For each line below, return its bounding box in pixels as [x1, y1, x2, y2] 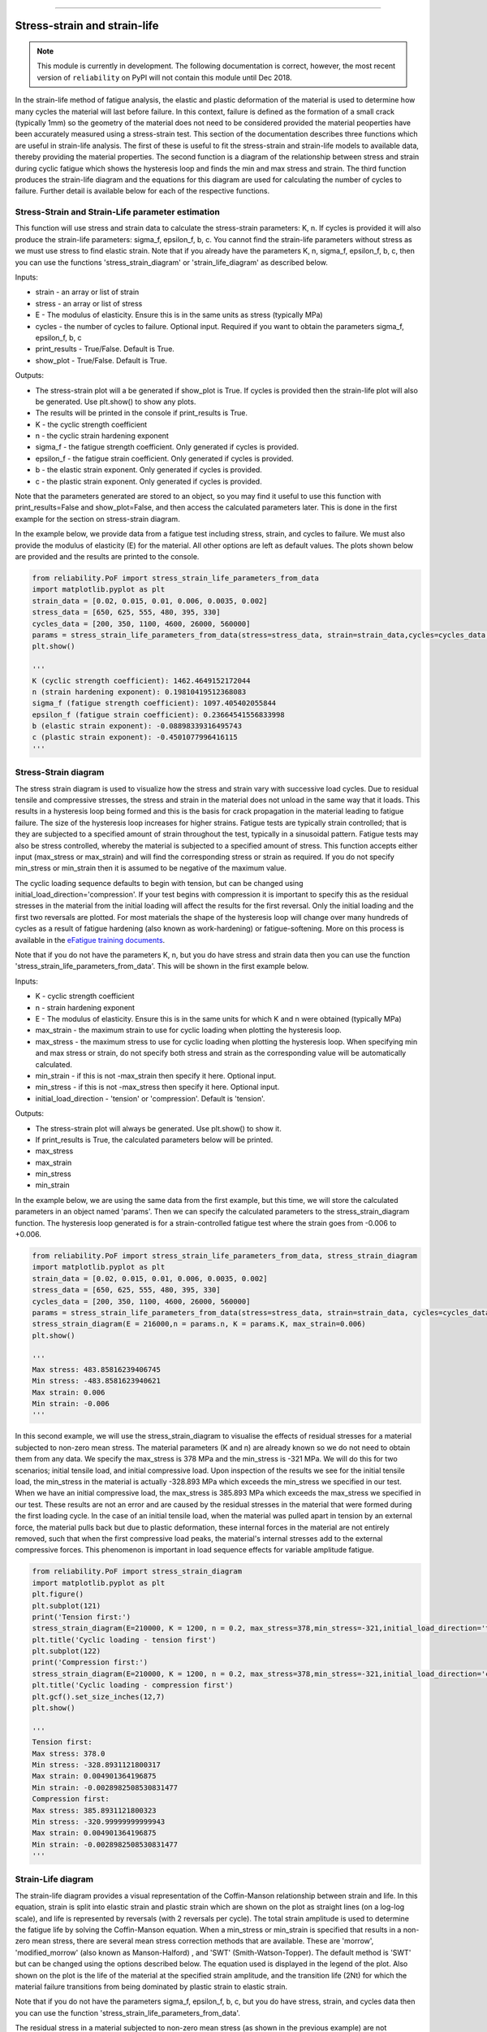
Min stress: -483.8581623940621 [32, 1376, 162, 1386]
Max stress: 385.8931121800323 [32, 1805, 157, 1815]
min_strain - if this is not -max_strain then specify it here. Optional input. [35, 1070, 277, 1080]
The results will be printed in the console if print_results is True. [35, 408, 248, 418]
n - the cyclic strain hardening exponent [35, 431, 170, 441]
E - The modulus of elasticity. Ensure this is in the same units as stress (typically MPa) [35, 310, 324, 320]
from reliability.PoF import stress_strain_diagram [32, 1567, 243, 1576]
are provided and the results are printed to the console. [15, 552, 200, 561]
